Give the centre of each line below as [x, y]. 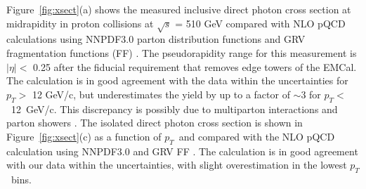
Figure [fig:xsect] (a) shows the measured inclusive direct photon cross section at [179, 9]
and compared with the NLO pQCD [257, 136]
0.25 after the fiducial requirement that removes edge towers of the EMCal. [195, 66]
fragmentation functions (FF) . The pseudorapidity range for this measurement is [182, 52]
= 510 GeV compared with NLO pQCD [260, 23]
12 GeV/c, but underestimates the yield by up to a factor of [161, 94]
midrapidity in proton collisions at [80, 23]
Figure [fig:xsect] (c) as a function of [84, 136]
